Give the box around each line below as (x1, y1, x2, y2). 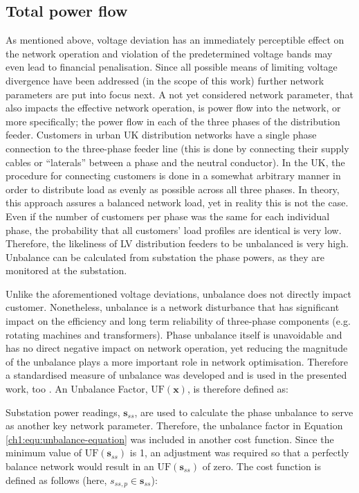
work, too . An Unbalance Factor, (6, 382, 148, 396)
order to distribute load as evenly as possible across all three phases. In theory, (6, 181, 340, 196)
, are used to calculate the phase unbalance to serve (134, 404, 353, 419)
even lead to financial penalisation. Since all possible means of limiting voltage (6, 60, 338, 74)
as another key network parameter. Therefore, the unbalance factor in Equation (6, 418, 343, 433)
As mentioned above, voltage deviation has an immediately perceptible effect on (6, 33, 344, 47)
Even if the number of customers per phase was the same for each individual (6, 208, 330, 223)
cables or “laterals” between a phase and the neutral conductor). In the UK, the (6, 154, 345, 169)
